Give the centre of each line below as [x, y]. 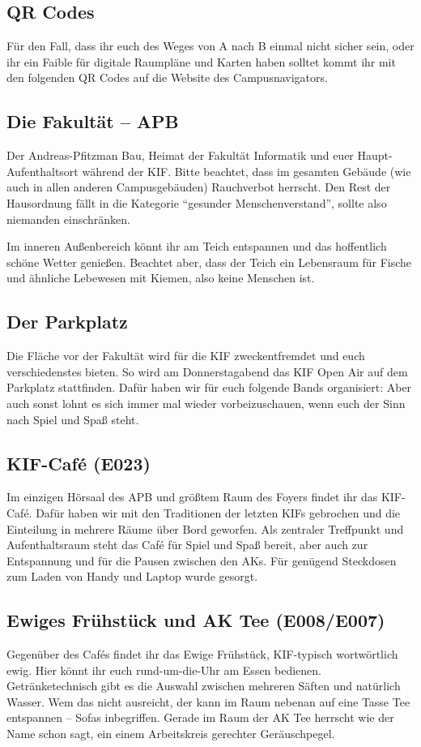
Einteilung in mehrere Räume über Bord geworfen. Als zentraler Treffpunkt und [205, 528]
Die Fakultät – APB [93, 121]
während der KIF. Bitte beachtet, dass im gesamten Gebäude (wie [247, 171]
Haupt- [375, 155]
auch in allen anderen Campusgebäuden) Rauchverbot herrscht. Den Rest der [199, 187]
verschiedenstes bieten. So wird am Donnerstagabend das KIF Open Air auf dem [207, 371]
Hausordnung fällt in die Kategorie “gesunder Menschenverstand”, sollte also [197, 202]
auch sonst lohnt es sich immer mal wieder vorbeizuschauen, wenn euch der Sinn [206, 403]
